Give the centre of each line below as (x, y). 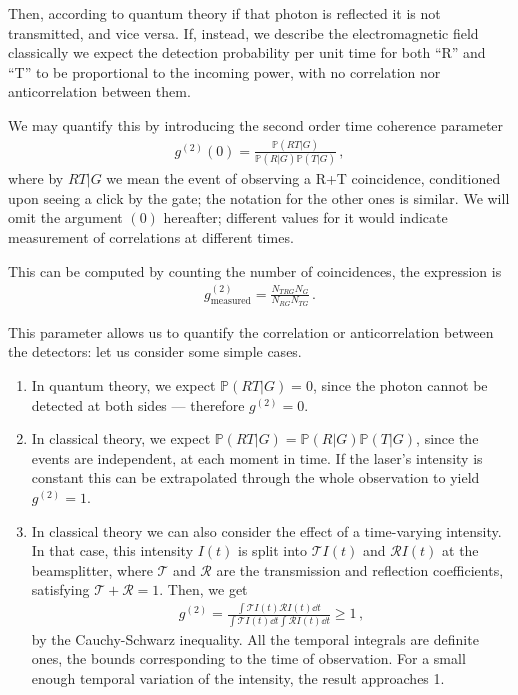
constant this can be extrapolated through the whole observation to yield (255, 477)
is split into (273, 550)
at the (460, 550)
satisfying (60, 589)
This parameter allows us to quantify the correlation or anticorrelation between (251, 331)
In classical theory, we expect (121, 438)
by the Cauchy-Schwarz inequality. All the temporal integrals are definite (255, 638)
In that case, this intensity (112, 550)
